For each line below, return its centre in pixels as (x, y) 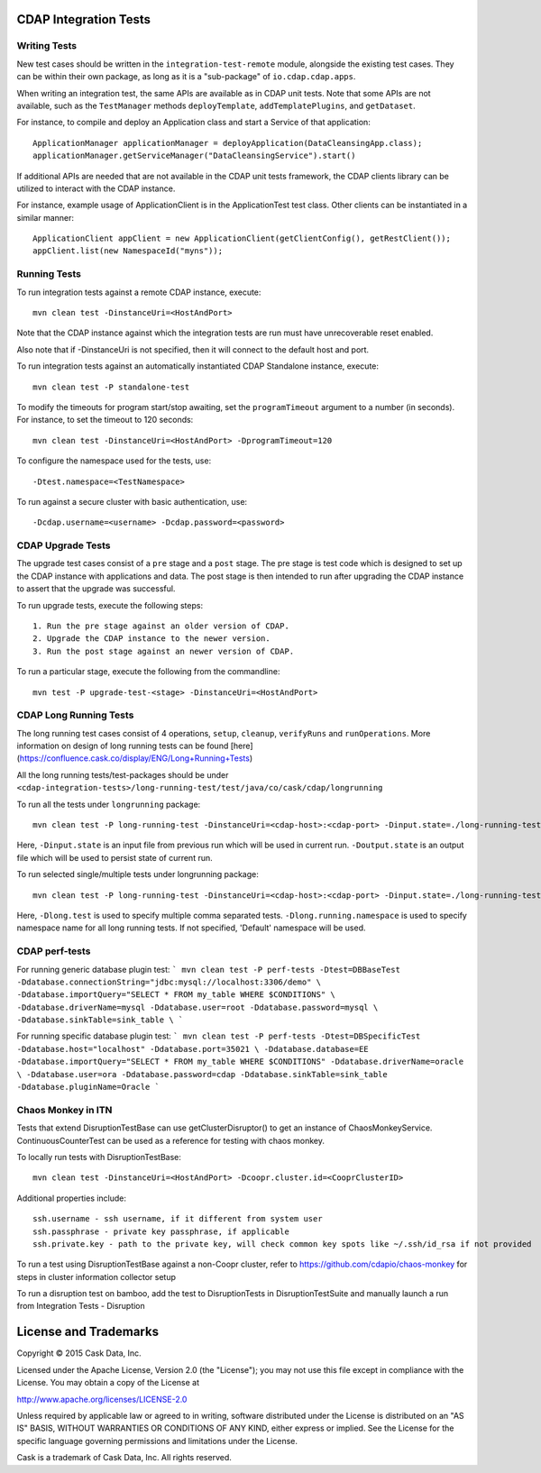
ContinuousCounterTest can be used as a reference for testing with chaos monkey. (170, 1140)
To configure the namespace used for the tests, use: (114, 461)
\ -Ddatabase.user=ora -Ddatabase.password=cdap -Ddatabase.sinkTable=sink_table (202, 1074)
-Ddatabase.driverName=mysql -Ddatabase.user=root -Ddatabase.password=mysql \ (197, 1007)
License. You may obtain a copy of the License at (108, 1383)
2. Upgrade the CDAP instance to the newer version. (151, 639)
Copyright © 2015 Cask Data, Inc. (79, 1353)
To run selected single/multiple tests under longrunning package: (138, 874)
